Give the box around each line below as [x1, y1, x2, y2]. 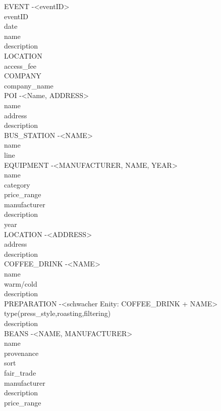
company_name [4, 80, 53, 90]
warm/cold [4, 278, 37, 289]
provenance [4, 347, 39, 358]
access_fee [4, 60, 36, 71]
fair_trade [4, 367, 36, 378]
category [4, 179, 30, 190]
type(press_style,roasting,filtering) [4, 308, 111, 318]
